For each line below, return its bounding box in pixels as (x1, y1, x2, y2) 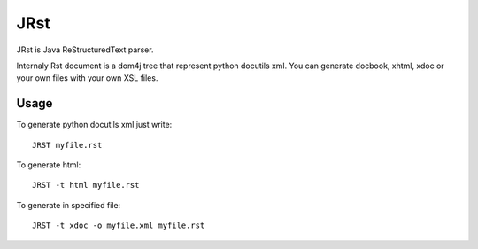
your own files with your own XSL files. (16, 73, 158, 83)
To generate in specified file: (16, 199, 121, 210)
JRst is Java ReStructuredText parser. (16, 44, 154, 55)
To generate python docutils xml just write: (16, 120, 173, 130)
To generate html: (16, 160, 81, 170)
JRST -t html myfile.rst (32, 180, 140, 191)
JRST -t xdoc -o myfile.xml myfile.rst (32, 221, 205, 230)
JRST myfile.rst (32, 140, 103, 150)
